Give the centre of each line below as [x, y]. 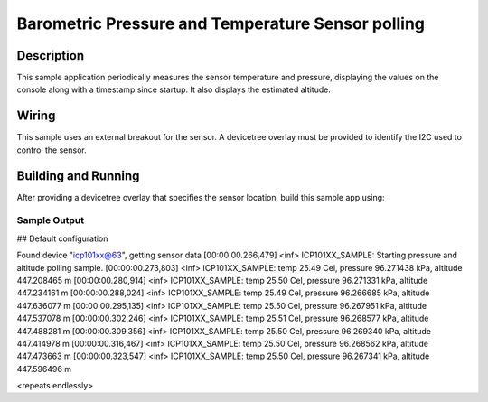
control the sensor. [52, 150]
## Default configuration [62, 238]
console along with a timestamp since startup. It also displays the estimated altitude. [174, 89]
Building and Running [78, 176]
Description [51, 56]
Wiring [36, 116]
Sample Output [51, 220]
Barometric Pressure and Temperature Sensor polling [221, 23]
